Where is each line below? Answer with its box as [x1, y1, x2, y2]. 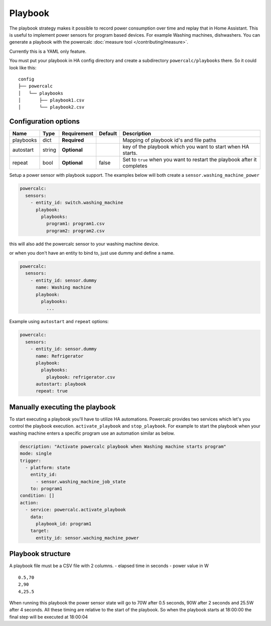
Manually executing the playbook [9, 402, 116, 411]
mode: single [20, 451, 52, 457]
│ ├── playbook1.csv [18, 97, 85, 103]
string [42, 146, 56, 153]
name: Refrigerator [36, 353, 84, 359]
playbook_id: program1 [36, 521, 92, 527]
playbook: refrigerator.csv [46, 374, 115, 380]
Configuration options [9, 117, 80, 126]
